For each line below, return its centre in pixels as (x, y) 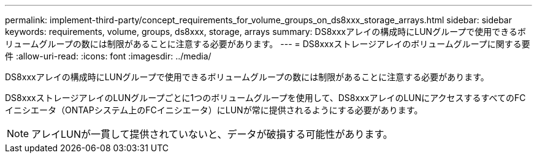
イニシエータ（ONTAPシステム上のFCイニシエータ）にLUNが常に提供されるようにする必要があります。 (214, 110)
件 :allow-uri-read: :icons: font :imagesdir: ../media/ (108, 56)
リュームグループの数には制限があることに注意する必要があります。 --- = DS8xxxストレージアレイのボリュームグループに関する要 (268, 44)
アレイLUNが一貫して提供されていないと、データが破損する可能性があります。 (212, 134)
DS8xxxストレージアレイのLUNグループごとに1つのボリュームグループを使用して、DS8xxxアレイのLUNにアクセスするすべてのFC (265, 98)
